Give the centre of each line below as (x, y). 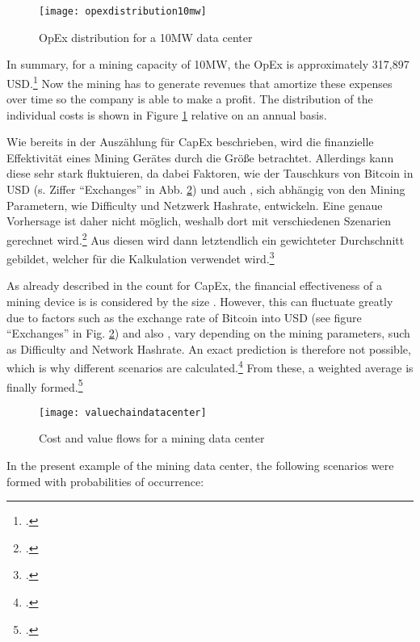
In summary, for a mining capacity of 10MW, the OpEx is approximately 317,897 (208, 64)
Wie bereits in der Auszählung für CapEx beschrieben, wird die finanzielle (190, 142)
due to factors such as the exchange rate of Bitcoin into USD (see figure (184, 317)
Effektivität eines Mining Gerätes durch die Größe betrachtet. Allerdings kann (200, 157)
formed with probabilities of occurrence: (105, 481)
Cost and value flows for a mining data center (152, 438)
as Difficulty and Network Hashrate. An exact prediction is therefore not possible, (209, 348)
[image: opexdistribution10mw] (123, 11)
